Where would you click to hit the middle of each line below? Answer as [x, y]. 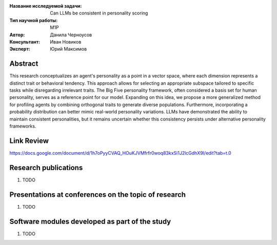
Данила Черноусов [71, 35]
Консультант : [25, 42]
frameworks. [23, 126]
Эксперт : [20, 49]
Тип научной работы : [34, 20]
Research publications [46, 167]
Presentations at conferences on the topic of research [98, 195]
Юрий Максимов [68, 49]
